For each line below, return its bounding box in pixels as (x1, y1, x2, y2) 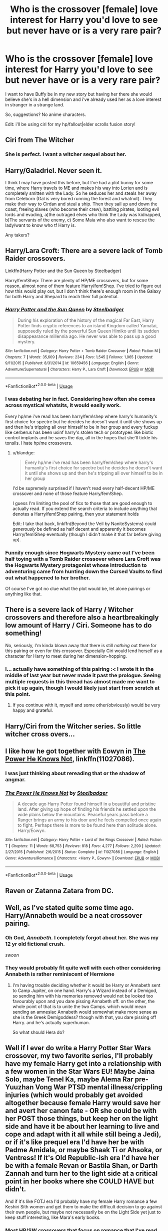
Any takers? (5, 232, 30, 238)
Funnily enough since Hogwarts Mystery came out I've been (5, 549, 155, 556)
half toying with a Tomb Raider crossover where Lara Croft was (5, 555, 161, 562)
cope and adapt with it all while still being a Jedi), (5, 1130, 161, 1139)
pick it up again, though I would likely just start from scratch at (5, 684, 160, 691)
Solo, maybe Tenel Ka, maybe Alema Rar (5, 1075, 133, 1084)
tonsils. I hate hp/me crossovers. (5, 440, 72, 446)
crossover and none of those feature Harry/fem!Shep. (12, 490, 123, 497)
